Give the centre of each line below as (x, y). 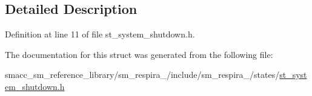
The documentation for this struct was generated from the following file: (139, 54)
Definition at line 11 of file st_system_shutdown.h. (100, 34)
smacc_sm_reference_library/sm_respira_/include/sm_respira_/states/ (142, 75)
